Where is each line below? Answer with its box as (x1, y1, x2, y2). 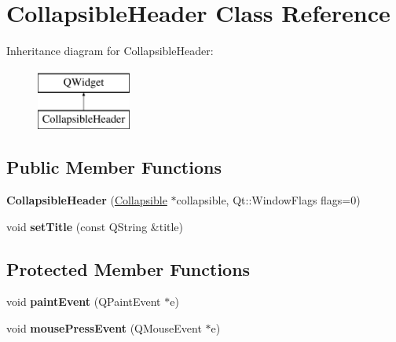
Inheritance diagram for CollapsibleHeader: (6, 42, 214, 59)
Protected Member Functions (6, 256, 251, 281)
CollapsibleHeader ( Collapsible (6, 192, 167, 208)
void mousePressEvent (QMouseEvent (6, 320, 202, 336)
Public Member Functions (6, 155, 222, 179)
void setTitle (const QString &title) (6, 218, 184, 234)
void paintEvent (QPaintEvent (6, 293, 161, 310)
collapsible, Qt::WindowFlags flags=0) (176, 192, 361, 208)
